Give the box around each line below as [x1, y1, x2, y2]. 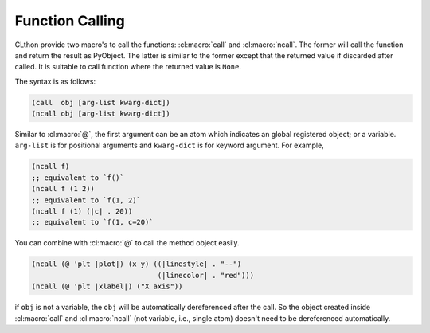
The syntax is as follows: [14, 76, 96, 86]
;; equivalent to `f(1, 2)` [31, 195, 141, 205]
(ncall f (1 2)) [31, 184, 96, 194]
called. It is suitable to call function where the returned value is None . [14, 62, 242, 72]
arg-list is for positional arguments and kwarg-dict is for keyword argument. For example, [14, 140, 324, 151]
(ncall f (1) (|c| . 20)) [31, 207, 133, 216]
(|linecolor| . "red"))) [157, 271, 255, 280]
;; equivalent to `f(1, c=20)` [31, 217, 154, 227]
